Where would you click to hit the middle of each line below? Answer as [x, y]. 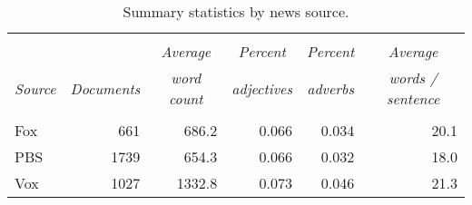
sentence [413, 98]
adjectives [262, 88]
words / [413, 78]
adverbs [330, 88]
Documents [105, 88]
